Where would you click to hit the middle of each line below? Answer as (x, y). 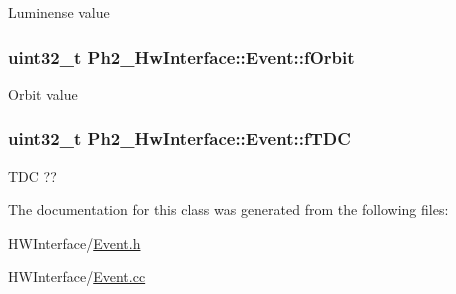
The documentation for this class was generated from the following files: (228, 209)
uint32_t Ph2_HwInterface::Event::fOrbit (181, 56)
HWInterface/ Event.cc (77, 276)
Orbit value (43, 93)
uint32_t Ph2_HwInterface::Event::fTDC (179, 138)
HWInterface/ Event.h (74, 242)
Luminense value (59, 12)
